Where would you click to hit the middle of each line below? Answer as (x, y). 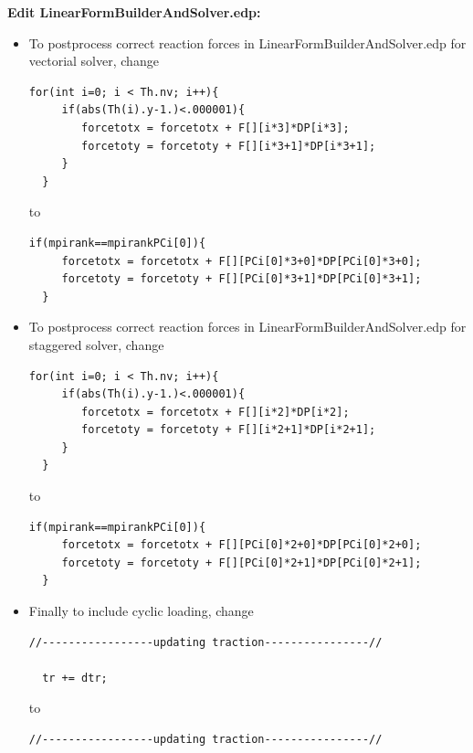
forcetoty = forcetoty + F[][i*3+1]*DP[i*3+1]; (229, 146)
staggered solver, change (96, 344)
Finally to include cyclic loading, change (141, 611)
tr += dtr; (75, 678)
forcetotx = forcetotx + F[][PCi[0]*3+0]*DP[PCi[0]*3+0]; (242, 261)
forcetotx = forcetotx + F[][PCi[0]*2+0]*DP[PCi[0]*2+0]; (242, 545)
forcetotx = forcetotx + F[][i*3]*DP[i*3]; (215, 127)
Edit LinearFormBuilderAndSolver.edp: (134, 12)
